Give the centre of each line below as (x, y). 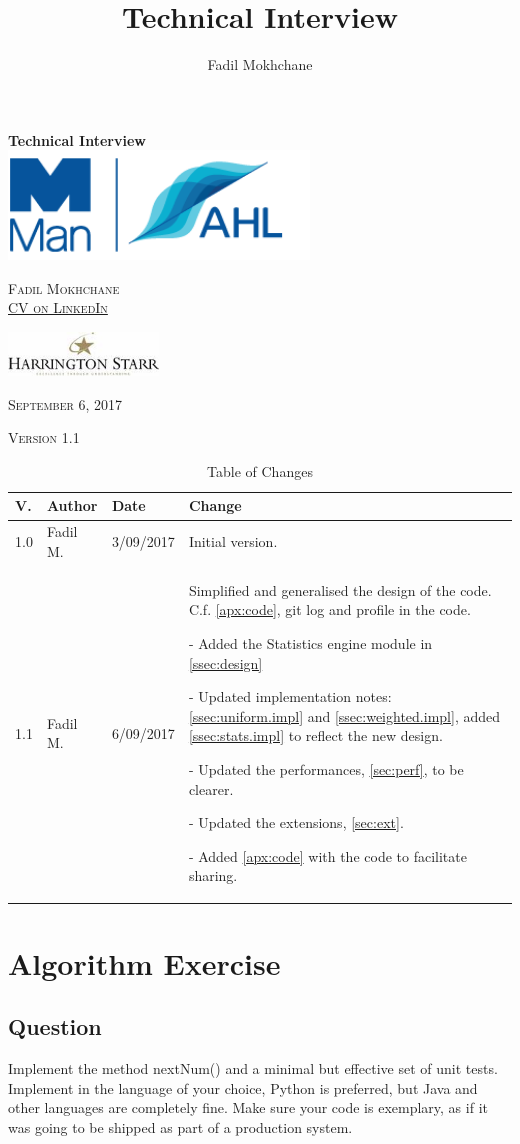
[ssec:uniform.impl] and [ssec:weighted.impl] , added (344, 715)
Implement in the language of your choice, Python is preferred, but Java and (243, 1087)
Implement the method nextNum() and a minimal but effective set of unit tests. (253, 1067)
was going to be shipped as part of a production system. (180, 1126)
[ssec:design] (225, 662)
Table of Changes (260, 470)
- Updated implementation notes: (290, 696)
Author (72, 505)
